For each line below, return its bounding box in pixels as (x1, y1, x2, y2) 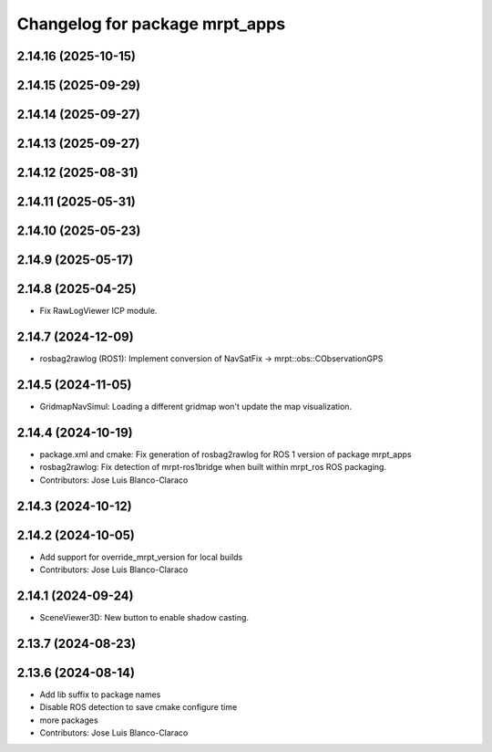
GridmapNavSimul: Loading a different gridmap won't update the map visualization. (39, 402, 353, 412)
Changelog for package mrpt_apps (16, 14, 286, 34)
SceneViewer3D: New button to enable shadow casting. (39, 611, 250, 622)
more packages (39, 715, 99, 726)
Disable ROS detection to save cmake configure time (39, 702, 238, 713)
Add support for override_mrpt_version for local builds (39, 551, 243, 562)
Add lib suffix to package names (39, 689, 161, 700)
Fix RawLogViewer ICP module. (39, 306, 158, 317)
